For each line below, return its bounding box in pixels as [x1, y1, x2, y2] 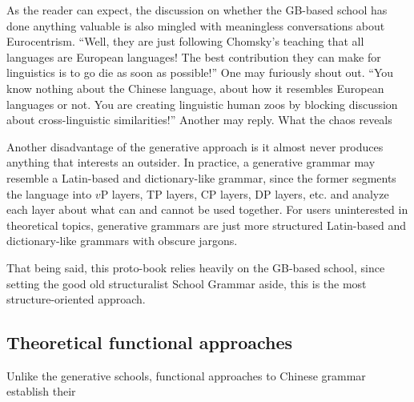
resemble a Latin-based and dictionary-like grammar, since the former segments [6, 169, 396, 186]
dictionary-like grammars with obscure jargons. [6, 232, 238, 249]
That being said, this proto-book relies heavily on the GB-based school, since [6, 259, 385, 275]
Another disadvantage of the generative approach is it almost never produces [6, 138, 384, 155]
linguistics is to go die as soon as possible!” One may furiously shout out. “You [6, 64, 394, 81]
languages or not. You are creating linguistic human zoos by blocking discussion [6, 95, 398, 112]
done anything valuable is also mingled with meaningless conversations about [6, 17, 385, 34]
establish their [6, 383, 76, 400]
